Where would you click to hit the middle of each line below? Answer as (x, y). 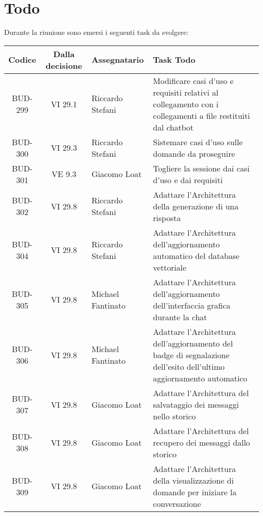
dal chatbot (173, 127)
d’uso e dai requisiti (188, 180)
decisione (64, 65)
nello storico (174, 416)
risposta (167, 218)
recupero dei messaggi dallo (202, 442)
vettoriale (170, 267)
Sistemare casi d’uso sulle (198, 142)
